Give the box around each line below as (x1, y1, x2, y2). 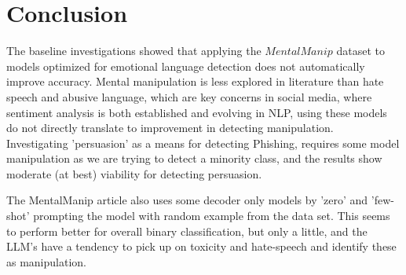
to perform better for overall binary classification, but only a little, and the (6, 222, 368, 239)
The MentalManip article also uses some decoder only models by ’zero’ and (6, 192, 368, 208)
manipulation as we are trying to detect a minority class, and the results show (6, 150, 382, 167)
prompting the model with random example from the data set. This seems (33, 207, 390, 224)
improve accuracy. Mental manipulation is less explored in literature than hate (6, 73, 384, 90)
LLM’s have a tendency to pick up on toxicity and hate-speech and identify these (6, 238, 397, 255)
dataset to (336, 42, 385, 59)
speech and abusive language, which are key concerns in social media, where (6, 88, 372, 104)
